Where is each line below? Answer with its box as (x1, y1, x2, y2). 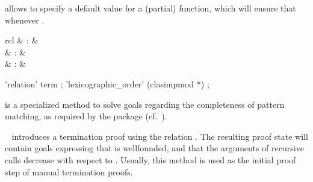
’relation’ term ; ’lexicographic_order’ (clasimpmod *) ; (5, 77, 209, 90)
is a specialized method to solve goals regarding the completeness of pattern (5, 98, 285, 110)
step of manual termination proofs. (5, 165, 133, 178)
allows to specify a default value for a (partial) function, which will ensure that (5, 2, 296, 14)
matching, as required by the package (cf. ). (5, 110, 167, 122)
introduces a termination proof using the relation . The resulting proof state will (11, 130, 308, 142)
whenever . (5, 13, 45, 26)
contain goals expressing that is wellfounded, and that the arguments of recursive (5, 142, 304, 154)
